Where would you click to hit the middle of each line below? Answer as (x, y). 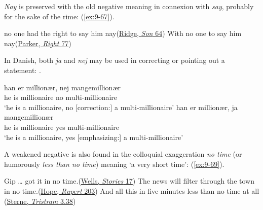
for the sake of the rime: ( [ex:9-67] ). (59, 16)
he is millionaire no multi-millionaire (61, 97)
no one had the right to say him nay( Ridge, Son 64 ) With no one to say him (123, 33)
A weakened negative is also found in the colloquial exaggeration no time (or (123, 154)
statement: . (23, 70)
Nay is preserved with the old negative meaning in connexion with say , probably (129, 6)
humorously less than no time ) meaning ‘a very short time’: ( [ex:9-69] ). (114, 164)
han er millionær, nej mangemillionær (62, 87)
